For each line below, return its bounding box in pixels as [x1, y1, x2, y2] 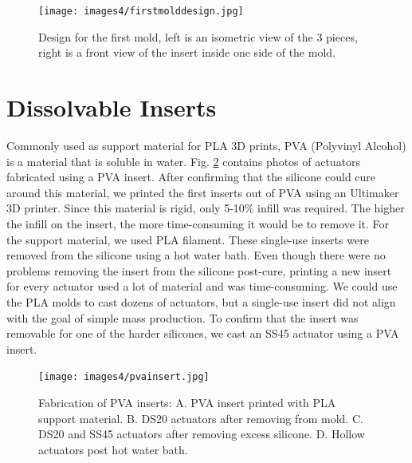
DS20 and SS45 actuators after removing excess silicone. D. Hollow [38, 425, 365, 442]
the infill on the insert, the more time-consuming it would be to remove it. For [6, 215, 389, 231]
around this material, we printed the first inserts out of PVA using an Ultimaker [6, 184, 399, 200]
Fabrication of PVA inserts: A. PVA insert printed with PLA [38, 394, 336, 410]
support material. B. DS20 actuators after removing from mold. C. [38, 410, 363, 426]
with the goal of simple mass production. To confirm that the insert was [6, 309, 359, 326]
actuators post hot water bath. [38, 441, 188, 457]
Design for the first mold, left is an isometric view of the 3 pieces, [38, 28, 358, 45]
